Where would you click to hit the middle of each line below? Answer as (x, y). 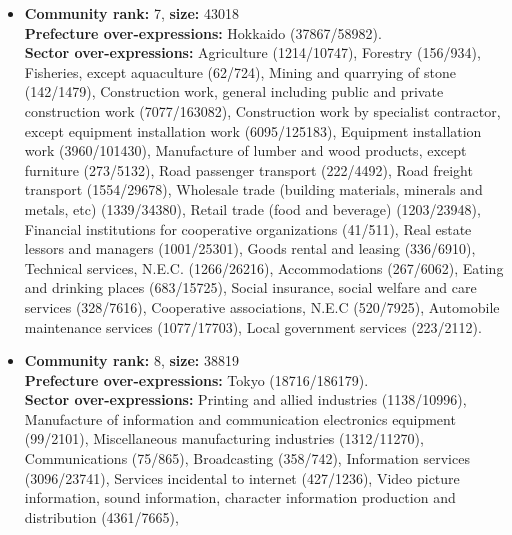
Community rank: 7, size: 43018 (131, 13)
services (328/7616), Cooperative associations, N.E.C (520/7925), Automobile (262, 306)
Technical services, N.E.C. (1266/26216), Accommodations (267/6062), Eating (264, 267)
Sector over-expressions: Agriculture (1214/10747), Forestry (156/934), (252, 52)
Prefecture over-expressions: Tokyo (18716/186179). (196, 379)
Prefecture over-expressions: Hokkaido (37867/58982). (203, 32)
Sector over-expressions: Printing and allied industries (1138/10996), (245, 399)
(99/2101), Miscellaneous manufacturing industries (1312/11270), (224, 438)
